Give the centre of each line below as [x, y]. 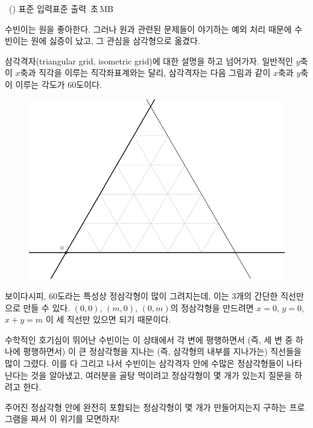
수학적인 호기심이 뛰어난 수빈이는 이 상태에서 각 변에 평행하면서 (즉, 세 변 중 [149, 339]
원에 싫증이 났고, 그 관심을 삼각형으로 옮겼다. [115, 41]
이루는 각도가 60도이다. [58, 84]
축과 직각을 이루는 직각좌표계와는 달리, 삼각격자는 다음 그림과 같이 [145, 73]
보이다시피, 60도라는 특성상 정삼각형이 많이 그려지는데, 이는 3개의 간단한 [141, 295]
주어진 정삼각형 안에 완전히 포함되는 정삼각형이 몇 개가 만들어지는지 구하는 [146, 407]
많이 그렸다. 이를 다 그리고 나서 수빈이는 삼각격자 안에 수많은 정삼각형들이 [144, 363]
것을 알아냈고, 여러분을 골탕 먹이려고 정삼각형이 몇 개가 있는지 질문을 [161, 375]
